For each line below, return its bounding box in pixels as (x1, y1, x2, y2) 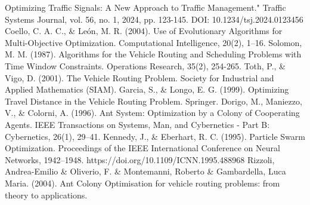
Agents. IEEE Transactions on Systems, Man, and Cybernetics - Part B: (5, 118, 270, 130)
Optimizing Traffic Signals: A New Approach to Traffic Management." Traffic (5, 1, 286, 13)
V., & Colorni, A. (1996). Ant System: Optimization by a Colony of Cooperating (5, 106, 300, 119)
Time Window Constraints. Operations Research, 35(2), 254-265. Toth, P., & (5, 59, 286, 72)
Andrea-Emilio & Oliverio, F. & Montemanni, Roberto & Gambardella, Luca (5, 165, 286, 178)
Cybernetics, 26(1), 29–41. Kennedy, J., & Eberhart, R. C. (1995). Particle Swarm (5, 130, 305, 142)
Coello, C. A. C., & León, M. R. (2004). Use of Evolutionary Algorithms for (5, 25, 283, 37)
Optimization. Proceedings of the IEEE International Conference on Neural (5, 142, 280, 154)
